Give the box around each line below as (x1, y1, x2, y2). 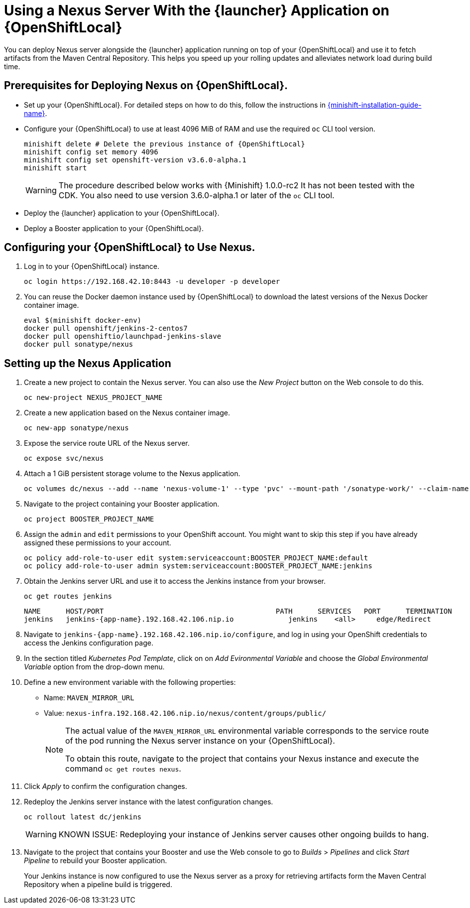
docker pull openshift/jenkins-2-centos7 (24, 324, 188, 333)
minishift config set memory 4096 (24, 147, 158, 156)
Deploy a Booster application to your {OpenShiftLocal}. (24, 224, 204, 233)
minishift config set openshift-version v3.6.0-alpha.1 (24, 155, 246, 164)
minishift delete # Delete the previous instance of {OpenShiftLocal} (24, 139, 305, 148)
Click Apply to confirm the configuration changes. (24, 782, 187, 791)
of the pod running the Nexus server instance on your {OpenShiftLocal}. (65, 736, 335, 746)
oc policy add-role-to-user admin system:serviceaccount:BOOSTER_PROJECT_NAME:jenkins (24, 562, 372, 570)
